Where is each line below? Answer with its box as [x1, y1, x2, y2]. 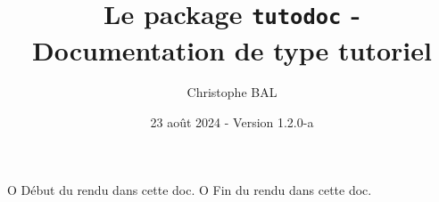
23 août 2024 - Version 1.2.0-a [150, 113, 314, 132]
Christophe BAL [186, 83, 277, 101]
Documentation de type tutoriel [32, 31, 432, 68]
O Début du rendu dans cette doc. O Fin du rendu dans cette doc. [7, 180, 372, 198]
